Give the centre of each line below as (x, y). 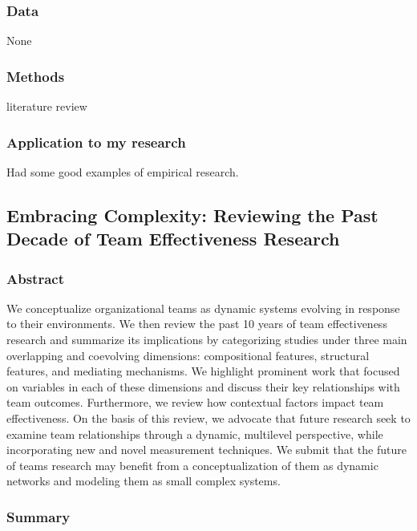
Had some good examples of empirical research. (123, 171)
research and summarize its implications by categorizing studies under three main (207, 340)
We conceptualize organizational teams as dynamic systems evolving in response (203, 308)
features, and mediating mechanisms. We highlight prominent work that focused (203, 371)
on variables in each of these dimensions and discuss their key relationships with (203, 386)
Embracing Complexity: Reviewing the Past (192, 215)
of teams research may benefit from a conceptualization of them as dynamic (192, 465)
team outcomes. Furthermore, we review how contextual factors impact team (195, 402)
